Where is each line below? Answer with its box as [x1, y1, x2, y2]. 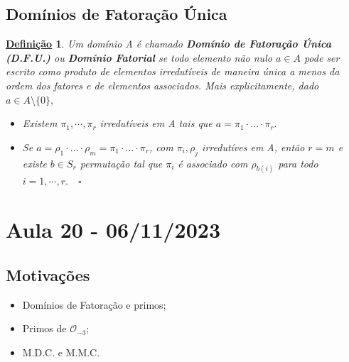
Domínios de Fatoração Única [6, 3, 227, 25]
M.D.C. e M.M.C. [22, 344, 100, 359]
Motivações [6, 263, 90, 285]
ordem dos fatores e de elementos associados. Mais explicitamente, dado [6, 77, 319, 92]
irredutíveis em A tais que [100, 116, 213, 131]
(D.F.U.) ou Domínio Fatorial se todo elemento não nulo [6, 50, 272, 65]
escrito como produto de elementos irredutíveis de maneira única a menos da [6, 64, 340, 79]
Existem [22, 116, 58, 131]
